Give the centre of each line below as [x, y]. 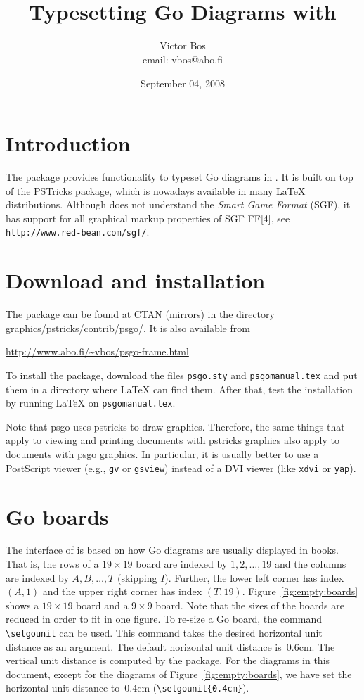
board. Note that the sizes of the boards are [250, 605]
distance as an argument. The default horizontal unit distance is [144, 646]
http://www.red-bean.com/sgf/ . [78, 232]
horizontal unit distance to [63, 688]
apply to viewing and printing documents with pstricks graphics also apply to [173, 440]
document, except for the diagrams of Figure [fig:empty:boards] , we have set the [179, 674]
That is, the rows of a [52, 564]
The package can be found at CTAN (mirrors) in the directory [140, 314]
